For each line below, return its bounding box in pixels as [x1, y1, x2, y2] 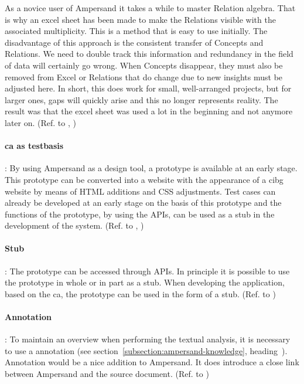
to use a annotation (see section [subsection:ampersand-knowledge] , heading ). [5, 344, 288, 356]
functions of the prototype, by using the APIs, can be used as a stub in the [5, 208, 275, 220]
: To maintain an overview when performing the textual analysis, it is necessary [5, 333, 291, 345]
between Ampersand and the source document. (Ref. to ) [5, 368, 209, 380]
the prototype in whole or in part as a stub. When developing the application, [5, 276, 285, 288]
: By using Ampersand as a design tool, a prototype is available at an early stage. [5, 162, 298, 174]
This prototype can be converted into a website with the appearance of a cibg [5, 173, 283, 185]
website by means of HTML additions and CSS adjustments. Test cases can [5, 185, 276, 197]
